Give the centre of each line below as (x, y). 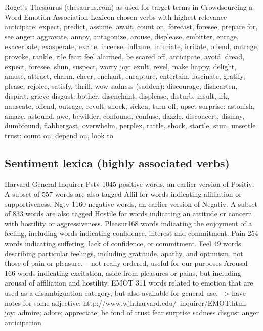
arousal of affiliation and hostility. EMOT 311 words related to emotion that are (129, 283)
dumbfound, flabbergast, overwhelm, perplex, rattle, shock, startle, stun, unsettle (130, 126)
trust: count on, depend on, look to (59, 135)
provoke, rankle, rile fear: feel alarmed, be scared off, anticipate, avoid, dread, (125, 56)
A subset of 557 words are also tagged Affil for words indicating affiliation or (123, 194)
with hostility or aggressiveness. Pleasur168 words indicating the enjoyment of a (128, 223)
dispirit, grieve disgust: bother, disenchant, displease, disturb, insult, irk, (117, 96)
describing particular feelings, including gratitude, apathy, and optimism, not (124, 253)
